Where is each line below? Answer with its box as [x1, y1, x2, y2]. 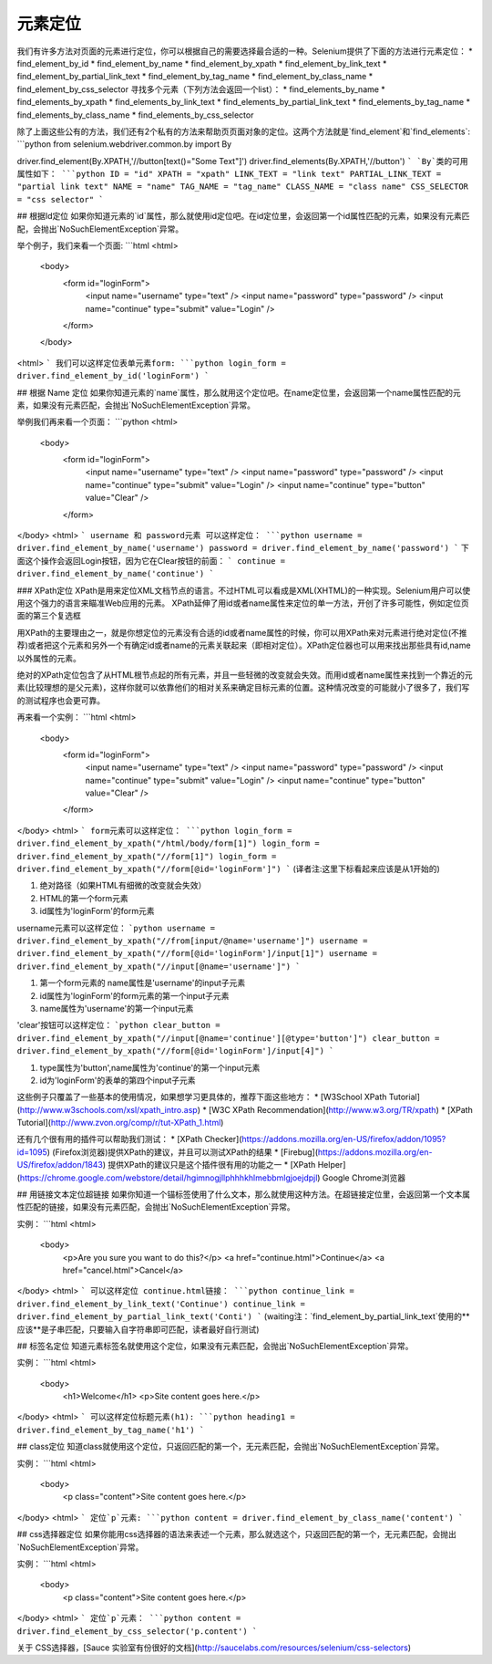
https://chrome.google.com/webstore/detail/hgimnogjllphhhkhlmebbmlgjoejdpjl [19, 1172, 318, 1183]
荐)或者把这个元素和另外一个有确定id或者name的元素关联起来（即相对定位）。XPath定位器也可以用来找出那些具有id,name [16, 640, 471, 651]
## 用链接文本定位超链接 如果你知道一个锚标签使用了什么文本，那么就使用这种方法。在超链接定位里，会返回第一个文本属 [16, 1189, 471, 1200]
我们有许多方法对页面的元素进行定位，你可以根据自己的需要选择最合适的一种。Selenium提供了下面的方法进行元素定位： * [16, 46, 473, 57]
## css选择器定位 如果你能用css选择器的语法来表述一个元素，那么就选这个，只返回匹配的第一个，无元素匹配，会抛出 [16, 1529, 457, 1540]
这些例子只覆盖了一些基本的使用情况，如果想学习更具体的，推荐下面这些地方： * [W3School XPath [16, 1091, 387, 1103]
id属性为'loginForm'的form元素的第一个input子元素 [39, 990, 230, 1001]
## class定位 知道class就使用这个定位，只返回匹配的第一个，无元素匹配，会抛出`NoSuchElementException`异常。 [16, 1441, 445, 1452]
